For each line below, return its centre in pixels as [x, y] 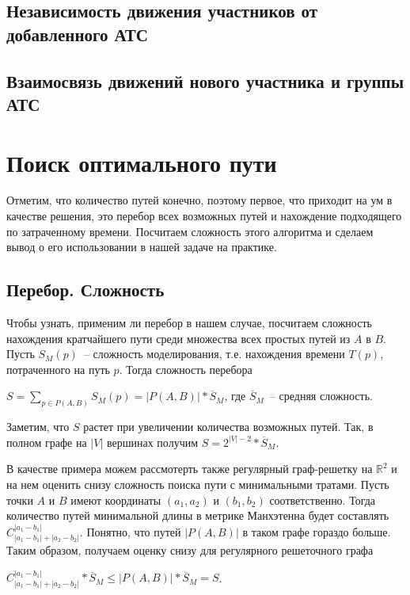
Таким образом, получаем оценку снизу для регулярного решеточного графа [190, 550]
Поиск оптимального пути [142, 162]
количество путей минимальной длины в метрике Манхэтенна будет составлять [198, 515]
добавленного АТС [78, 34]
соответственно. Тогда [323, 500]
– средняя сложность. [321, 396]
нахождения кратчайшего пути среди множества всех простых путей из [178, 338]
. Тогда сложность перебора [186, 369]
